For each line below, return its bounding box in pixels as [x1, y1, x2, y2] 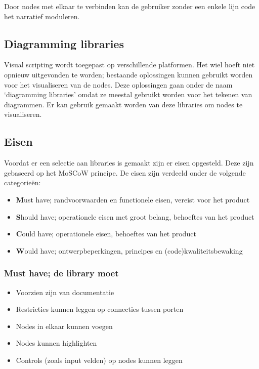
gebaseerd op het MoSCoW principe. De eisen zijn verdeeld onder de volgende [4, 167, 246, 178]
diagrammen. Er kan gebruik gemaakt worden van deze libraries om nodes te [4, 99, 243, 109]
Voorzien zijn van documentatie [16, 286, 114, 297]
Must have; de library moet [4, 267, 119, 279]
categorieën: [4, 177, 41, 188]
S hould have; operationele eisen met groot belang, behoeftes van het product [16, 211, 254, 222]
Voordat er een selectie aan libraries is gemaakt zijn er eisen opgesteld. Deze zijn [4, 157, 254, 168]
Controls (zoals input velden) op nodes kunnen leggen [16, 354, 183, 365]
